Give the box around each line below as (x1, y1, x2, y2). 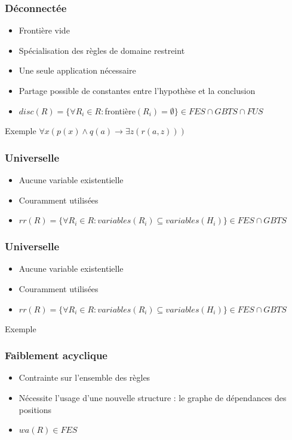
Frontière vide (19, 24, 70, 37)
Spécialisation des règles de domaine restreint (19, 44, 185, 56)
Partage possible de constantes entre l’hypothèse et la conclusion (19, 84, 256, 96)
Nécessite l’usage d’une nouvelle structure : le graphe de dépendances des (19, 392, 287, 403)
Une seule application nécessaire (19, 64, 136, 77)
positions (19, 403, 52, 415)
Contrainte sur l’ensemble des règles (19, 371, 150, 384)
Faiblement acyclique (5, 348, 107, 363)
